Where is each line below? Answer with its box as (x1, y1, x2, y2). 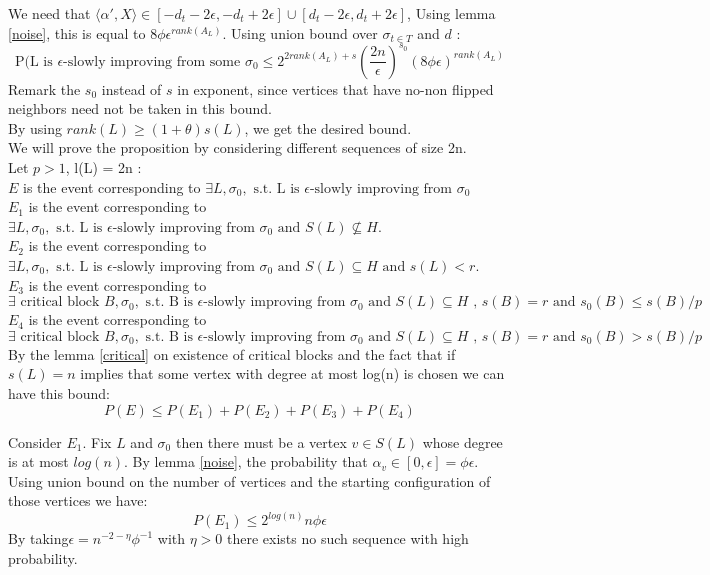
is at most (8, 451, 69, 472)
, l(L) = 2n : (65, 157, 142, 178)
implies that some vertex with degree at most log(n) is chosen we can (80, 363, 505, 384)
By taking (8, 528, 69, 549)
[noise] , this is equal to (8, 22, 146, 43)
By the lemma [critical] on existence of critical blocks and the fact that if (8, 343, 456, 364)
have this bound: (8, 383, 110, 403)
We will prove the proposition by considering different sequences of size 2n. (8, 137, 467, 158)
